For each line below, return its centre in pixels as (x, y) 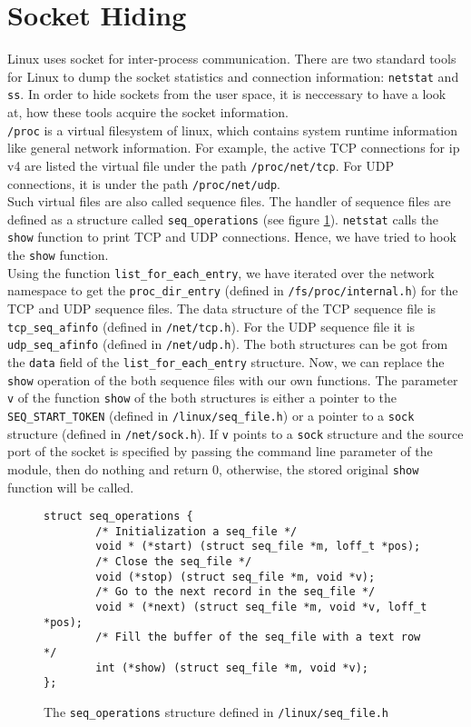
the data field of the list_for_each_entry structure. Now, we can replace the (226, 361)
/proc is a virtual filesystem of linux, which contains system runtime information (233, 129)
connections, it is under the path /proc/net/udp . (144, 183)
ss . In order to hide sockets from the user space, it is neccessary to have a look (227, 94)
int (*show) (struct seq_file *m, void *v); (232, 667)
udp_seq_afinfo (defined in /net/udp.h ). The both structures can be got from (228, 344)
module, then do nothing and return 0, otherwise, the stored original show (213, 468)
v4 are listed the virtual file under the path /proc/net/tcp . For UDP (201, 165)
